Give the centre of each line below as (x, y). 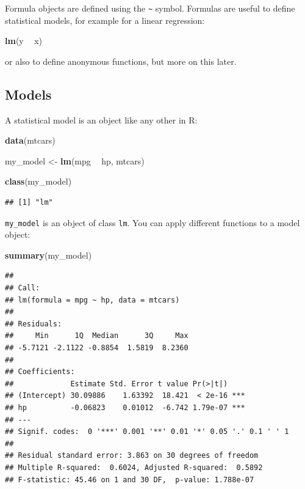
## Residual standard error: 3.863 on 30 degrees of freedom (132, 456)
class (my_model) (38, 181)
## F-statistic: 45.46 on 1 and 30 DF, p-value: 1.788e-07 (130, 480)
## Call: (23, 288)
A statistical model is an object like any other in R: (101, 119)
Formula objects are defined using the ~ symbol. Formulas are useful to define (150, 8)
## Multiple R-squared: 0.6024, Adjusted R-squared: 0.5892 (134, 467)
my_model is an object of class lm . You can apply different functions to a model (152, 222)
